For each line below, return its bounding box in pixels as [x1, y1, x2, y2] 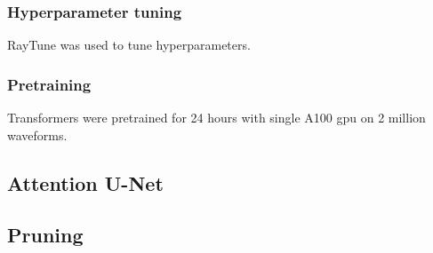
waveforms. [7, 125, 68, 144]
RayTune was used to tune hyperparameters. [7, 36, 251, 54]
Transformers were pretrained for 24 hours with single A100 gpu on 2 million [7, 108, 426, 127]
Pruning [7, 221, 84, 249]
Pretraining [7, 73, 92, 95]
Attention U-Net [7, 169, 164, 196]
